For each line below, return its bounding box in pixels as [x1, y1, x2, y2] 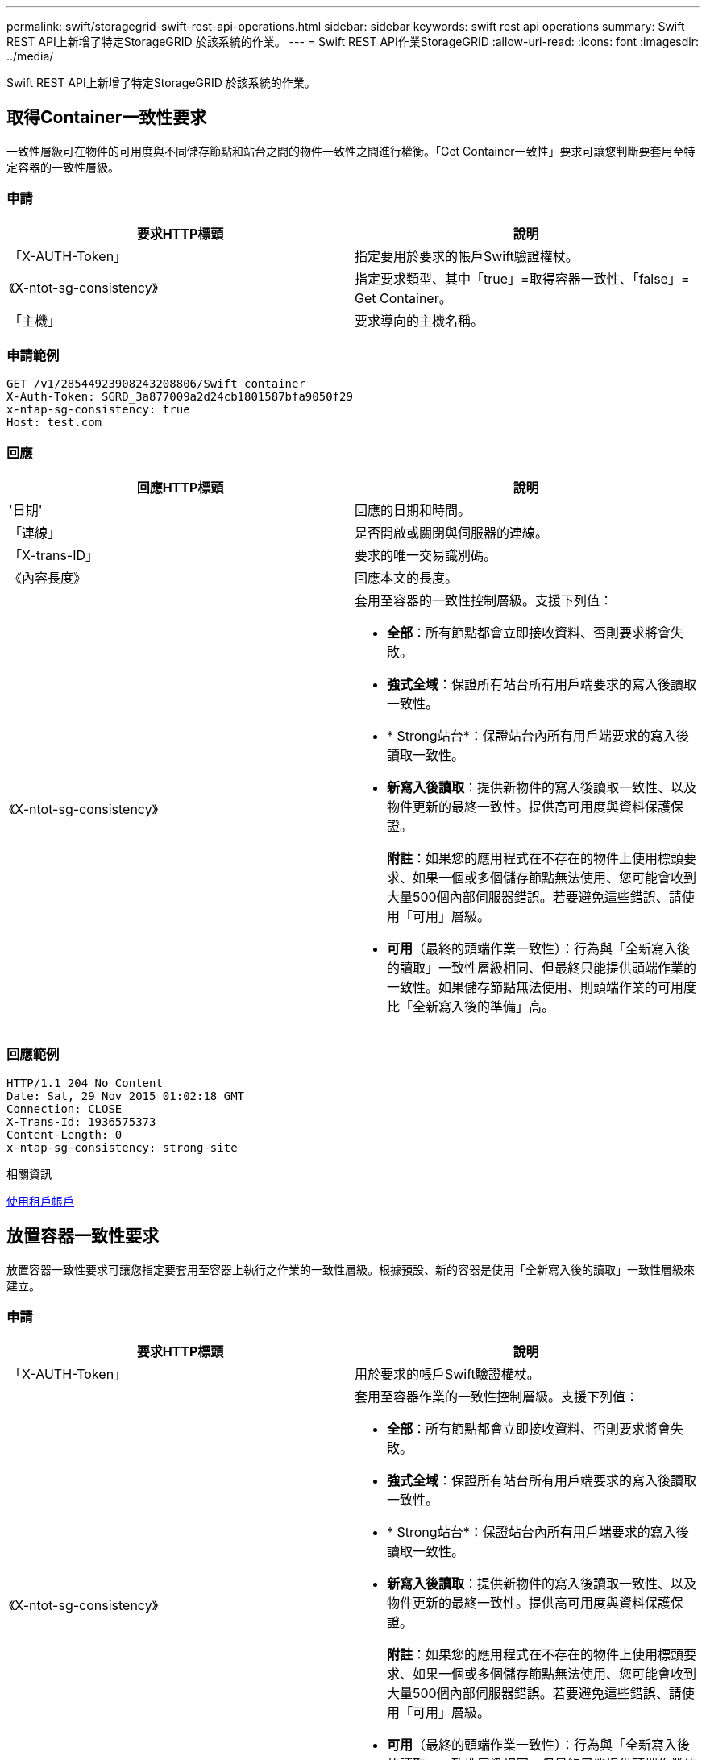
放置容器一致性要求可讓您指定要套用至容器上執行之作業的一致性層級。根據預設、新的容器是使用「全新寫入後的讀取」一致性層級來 [6, 1262, 695, 1276]
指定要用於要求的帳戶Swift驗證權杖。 [355, 247, 579, 264]
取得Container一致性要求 [6, 107, 207, 128]
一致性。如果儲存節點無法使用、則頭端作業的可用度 [387, 979, 697, 996]
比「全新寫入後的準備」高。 [387, 998, 555, 1015]
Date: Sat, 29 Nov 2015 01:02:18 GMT [6, 1089, 245, 1102]
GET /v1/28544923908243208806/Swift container [6, 377, 305, 391]
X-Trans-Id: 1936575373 [6, 1115, 156, 1128]
